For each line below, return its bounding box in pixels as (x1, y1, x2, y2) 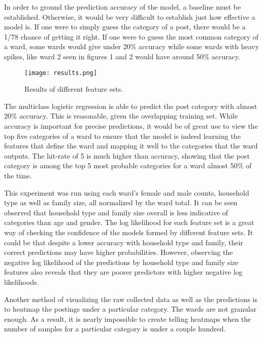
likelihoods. (4, 276, 39, 287)
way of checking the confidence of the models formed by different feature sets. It (4, 227, 253, 237)
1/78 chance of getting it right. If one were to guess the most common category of (4, 31, 259, 42)
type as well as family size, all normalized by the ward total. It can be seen (4, 197, 238, 208)
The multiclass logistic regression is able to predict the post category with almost (4, 100, 257, 111)
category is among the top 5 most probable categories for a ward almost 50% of (4, 160, 252, 171)
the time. (4, 170, 32, 180)
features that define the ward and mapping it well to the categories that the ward (4, 140, 258, 151)
